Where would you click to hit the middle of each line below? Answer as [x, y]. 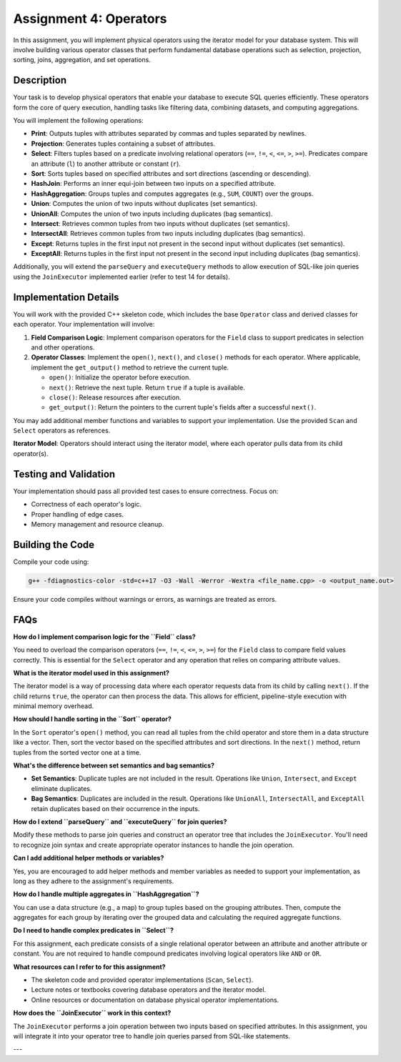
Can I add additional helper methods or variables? [89, 858]
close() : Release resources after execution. [115, 397]
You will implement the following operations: [78, 121]
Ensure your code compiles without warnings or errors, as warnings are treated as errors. [145, 599]
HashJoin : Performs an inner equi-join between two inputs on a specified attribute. [154, 184]
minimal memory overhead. [54, 706]
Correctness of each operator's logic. [86, 505]
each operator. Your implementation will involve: [84, 324]
